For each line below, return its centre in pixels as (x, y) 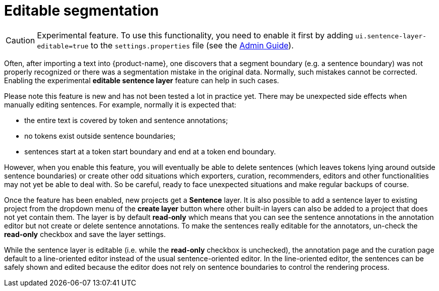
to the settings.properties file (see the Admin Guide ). (192, 45)
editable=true (63, 46)
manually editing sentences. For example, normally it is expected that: (120, 104)
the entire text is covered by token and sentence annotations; (126, 120)
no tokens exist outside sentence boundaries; (100, 136)
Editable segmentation (82, 11)
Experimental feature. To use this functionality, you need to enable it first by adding (195, 35)
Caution (20, 40)
